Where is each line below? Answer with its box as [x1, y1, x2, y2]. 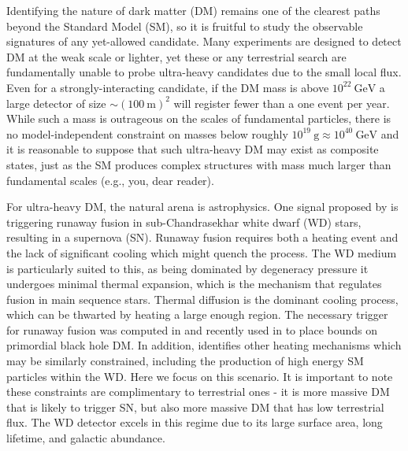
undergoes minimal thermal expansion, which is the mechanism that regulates [6, 275, 382, 292]
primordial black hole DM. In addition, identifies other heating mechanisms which [6, 337, 402, 353]
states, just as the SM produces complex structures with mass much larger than [6, 156, 391, 172]
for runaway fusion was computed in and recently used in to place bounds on [6, 321, 378, 338]
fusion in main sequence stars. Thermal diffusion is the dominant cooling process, [6, 290, 399, 307]
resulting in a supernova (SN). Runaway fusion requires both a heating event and [6, 229, 399, 246]
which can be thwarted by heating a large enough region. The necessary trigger [6, 306, 388, 323]
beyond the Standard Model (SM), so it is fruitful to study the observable [6, 17, 363, 34]
